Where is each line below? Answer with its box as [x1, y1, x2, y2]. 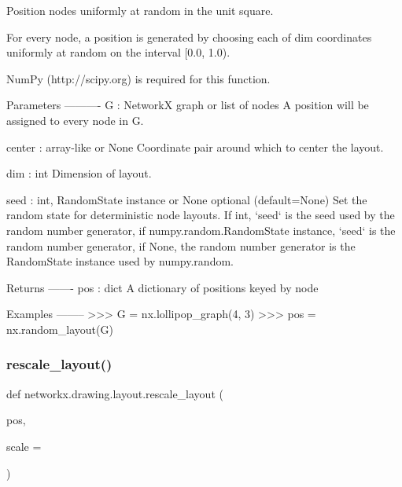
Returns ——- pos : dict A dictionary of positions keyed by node [6, 279, 319, 295]
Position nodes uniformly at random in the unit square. [6, 2, 274, 18]
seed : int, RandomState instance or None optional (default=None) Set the [6, 191, 367, 207]
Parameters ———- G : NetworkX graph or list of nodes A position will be [6, 97, 369, 113]
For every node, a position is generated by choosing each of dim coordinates [6, 28, 372, 45]
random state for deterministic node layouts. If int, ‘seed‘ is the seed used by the [6, 207, 395, 223]
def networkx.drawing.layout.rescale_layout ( [6, 385, 223, 401]
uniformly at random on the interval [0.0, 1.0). [6, 44, 231, 60]
